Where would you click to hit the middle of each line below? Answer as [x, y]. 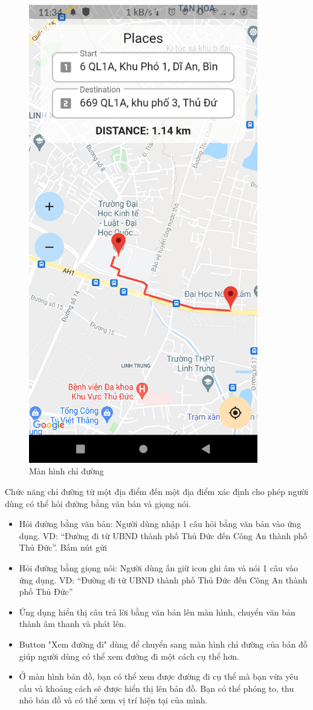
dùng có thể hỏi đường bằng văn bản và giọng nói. [98, 503]
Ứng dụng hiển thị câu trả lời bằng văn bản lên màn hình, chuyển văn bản [157, 612]
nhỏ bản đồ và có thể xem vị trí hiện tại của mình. [113, 700]
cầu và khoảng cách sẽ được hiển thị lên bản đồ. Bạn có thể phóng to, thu [156, 688]
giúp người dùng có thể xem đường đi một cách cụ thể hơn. [129, 656]
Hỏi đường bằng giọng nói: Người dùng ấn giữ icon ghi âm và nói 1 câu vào [159, 568]
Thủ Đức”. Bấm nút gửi [63, 547]
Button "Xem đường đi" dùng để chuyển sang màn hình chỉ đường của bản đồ [163, 644]
